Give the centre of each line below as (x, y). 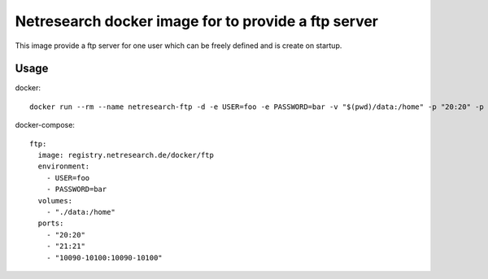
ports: (51, 223)
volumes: (55, 201)
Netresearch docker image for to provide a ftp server (196, 21)
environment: (64, 166)
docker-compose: (45, 125)
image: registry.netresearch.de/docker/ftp (126, 155)
